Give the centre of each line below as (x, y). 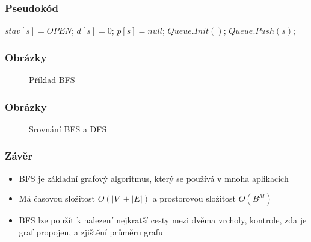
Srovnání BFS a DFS (68, 129)
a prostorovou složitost (194, 198)
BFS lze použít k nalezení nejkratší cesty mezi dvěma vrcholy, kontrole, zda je (163, 220)
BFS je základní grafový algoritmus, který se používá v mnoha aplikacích (154, 178)
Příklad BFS (52, 80)
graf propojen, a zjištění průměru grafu (91, 231)
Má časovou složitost (57, 198)
